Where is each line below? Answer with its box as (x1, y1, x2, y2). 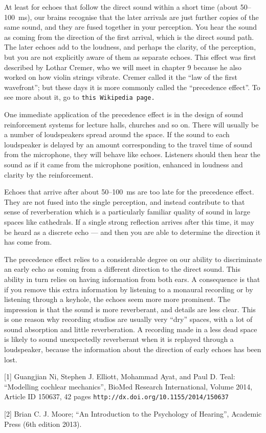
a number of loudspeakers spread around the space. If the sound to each (4, 129, 230, 140)
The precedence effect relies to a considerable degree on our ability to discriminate (4, 253, 262, 264)
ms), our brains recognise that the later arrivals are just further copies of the (18, 11, 259, 22)
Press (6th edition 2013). (4, 418, 82, 429)
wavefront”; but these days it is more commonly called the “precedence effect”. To (4, 81, 260, 92)
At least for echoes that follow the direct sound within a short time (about (4, 2, 238, 12)
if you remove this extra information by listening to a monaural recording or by (4, 284, 253, 294)
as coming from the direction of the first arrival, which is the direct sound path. (4, 31, 254, 42)
